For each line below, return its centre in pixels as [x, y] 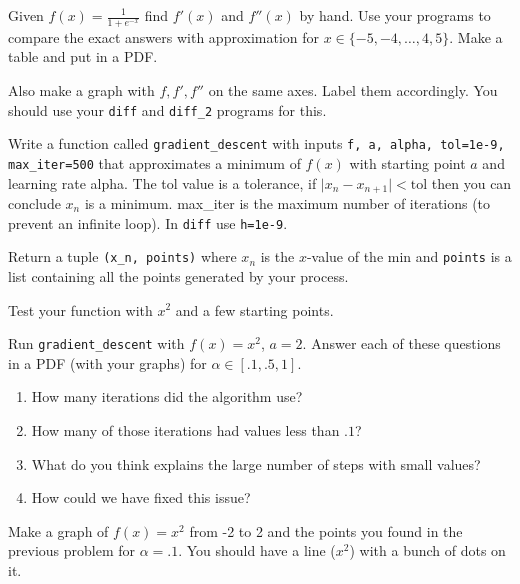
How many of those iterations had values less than [185, 429]
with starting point [407, 162]
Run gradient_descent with [96, 343]
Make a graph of [58, 530]
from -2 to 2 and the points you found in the [326, 530]
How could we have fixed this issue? [141, 497]
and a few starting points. [254, 309]
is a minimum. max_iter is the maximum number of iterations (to [287, 203]
